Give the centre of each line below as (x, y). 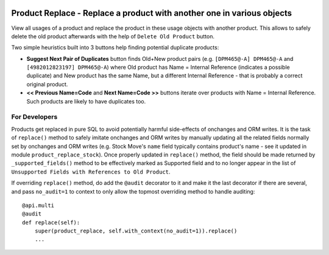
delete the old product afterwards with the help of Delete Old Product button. (113, 36)
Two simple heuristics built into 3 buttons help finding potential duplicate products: (115, 47)
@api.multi (38, 205)
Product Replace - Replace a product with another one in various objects (152, 13)
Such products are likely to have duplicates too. (86, 101)
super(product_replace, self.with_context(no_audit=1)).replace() (136, 231)
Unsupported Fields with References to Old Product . (91, 172)
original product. (47, 84)
